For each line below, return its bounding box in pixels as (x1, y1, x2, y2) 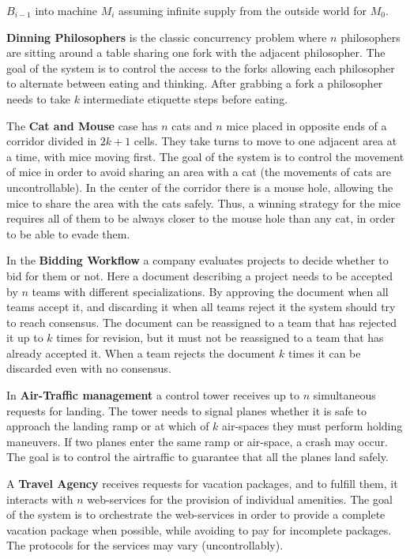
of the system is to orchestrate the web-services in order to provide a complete (6, 506, 386, 523)
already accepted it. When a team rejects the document (6, 344, 276, 361)
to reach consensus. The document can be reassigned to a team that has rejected (6, 313, 397, 330)
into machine (35, 2, 97, 18)
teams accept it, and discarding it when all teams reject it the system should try (6, 298, 396, 315)
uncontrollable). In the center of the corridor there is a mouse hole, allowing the (6, 178, 393, 195)
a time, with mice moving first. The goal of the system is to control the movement (6, 148, 404, 164)
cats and (171, 117, 213, 133)
